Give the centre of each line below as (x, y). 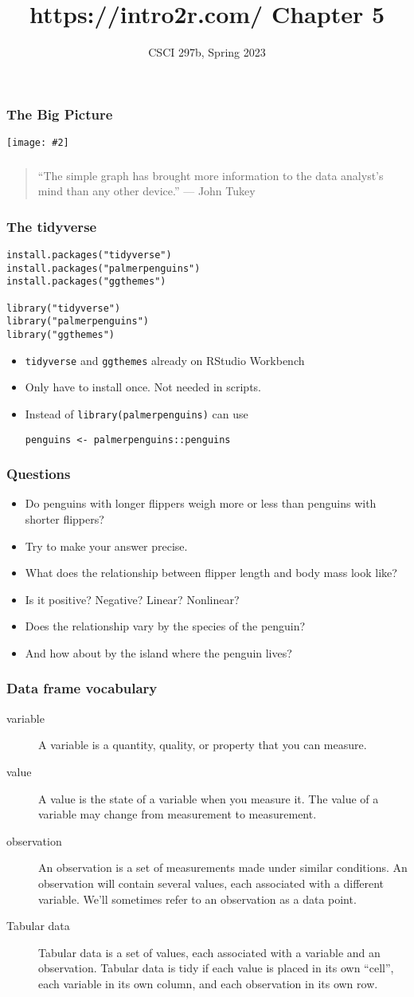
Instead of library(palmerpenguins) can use (137, 413)
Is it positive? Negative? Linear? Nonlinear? (132, 599)
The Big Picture (60, 114)
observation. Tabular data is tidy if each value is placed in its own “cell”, (216, 968)
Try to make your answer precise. (106, 546)
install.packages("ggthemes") (86, 282)
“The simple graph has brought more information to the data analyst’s (211, 175)
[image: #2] (38, 143)
